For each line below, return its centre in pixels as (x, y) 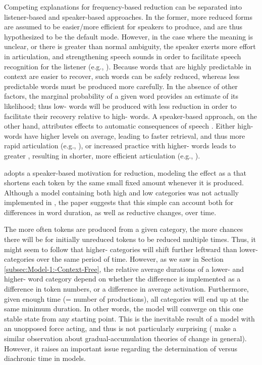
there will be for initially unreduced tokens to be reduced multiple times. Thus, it (130, 239)
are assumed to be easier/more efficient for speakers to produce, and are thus (123, 27)
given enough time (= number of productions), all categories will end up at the (126, 298)
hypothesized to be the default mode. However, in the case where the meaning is (128, 36)
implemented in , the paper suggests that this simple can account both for (119, 202)
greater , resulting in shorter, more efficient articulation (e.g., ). (102, 155)
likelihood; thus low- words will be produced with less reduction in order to (120, 106)
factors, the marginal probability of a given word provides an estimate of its (121, 96)
